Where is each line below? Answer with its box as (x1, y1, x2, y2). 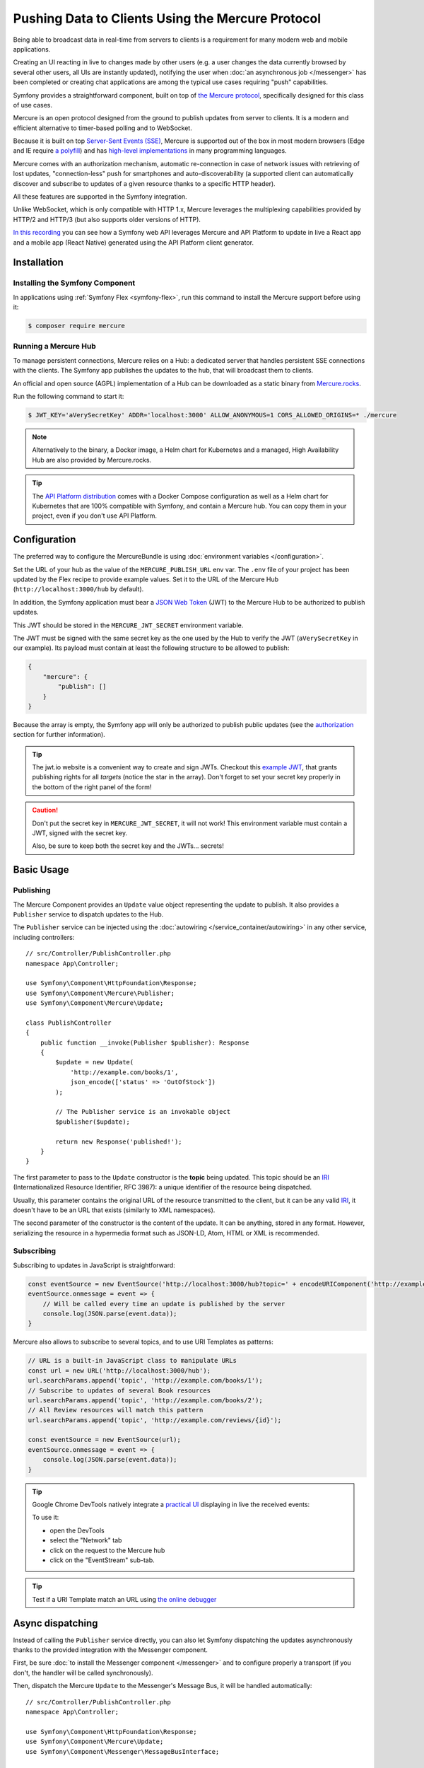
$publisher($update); (55, 1117, 131, 1126)
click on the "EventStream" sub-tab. (49, 1556, 155, 1564)
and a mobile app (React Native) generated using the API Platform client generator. (13, 238, 254, 247)
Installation (13, 257, 64, 269)
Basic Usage (13, 863, 69, 876)
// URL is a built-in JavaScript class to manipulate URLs (28, 1356, 237, 1365)
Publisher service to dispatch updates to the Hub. (13, 909, 164, 919)
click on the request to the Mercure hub (49, 1546, 165, 1554)
